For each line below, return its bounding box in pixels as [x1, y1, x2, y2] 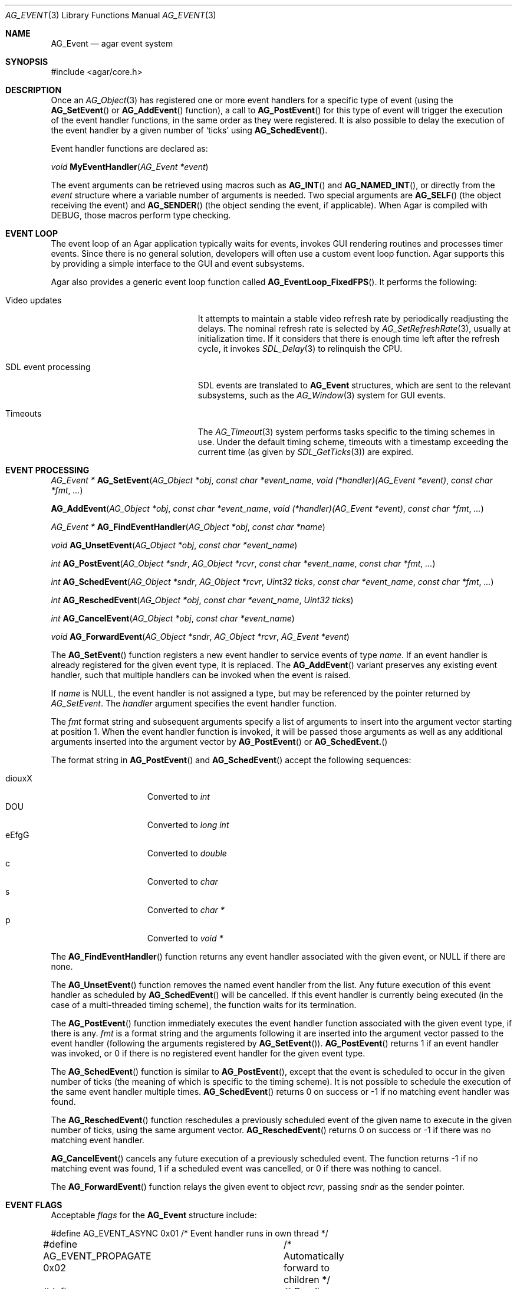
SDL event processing [5, 362, 91, 372]
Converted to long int [147, 820, 229, 830]
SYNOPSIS [5, 57, 48, 67]
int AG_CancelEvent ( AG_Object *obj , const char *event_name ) [51, 613, 295, 623]
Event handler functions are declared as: [51, 143, 208, 153]
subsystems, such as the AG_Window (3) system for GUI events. [197, 390, 446, 400]
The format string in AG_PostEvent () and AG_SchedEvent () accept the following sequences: [51, 755, 411, 765]
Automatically [284, 1250, 344, 1262]
